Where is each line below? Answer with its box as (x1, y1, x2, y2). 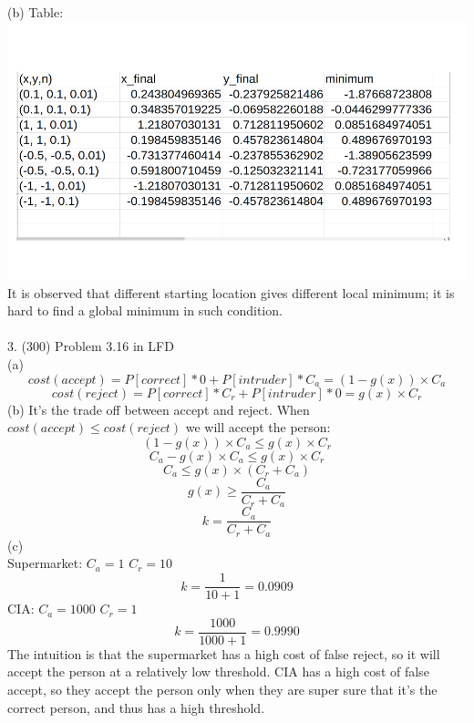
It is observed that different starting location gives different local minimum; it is (7, 283, 455, 302)
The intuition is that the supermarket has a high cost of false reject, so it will (7, 644, 440, 663)
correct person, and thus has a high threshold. (7, 697, 265, 717)
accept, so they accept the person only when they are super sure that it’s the (7, 679, 438, 698)
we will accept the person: (185, 418, 331, 437)
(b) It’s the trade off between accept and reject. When (7, 399, 310, 418)
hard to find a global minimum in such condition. (7, 301, 283, 320)
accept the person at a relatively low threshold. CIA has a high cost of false (7, 662, 429, 681)
